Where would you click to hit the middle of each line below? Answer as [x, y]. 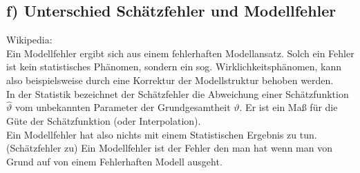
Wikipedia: [29, 40]
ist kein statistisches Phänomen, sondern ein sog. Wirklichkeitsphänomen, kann [174, 67]
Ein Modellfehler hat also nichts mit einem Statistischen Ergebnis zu [152, 134]
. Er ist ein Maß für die [288, 107]
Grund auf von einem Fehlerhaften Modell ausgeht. [114, 161]
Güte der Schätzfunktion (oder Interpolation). [104, 120]
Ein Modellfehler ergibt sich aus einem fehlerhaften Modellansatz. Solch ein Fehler [180, 53]
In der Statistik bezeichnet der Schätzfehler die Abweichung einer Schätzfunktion [178, 93]
